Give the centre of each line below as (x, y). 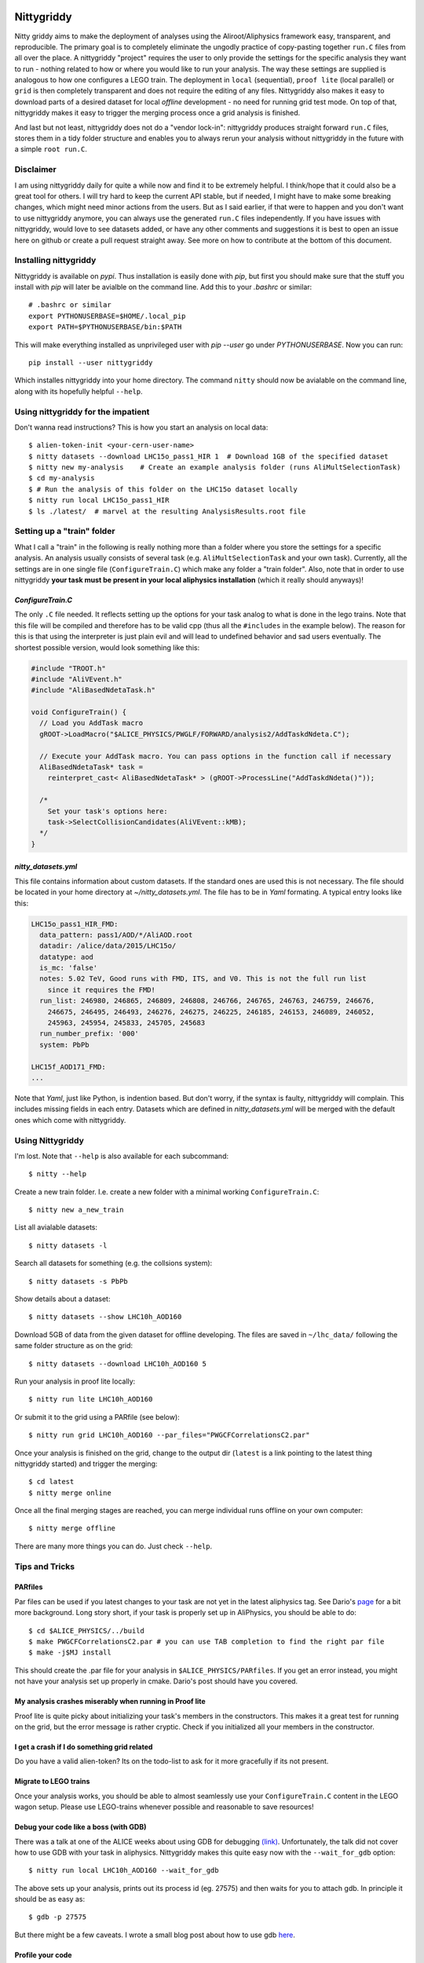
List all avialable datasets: (56, 1227)
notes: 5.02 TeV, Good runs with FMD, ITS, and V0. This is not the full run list (203, 979)
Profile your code (43, 1954)
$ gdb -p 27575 (58, 1917)
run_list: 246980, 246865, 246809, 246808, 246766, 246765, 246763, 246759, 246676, (207, 1001)
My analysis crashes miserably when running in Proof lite (110, 1702)
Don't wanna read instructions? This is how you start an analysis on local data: (141, 427)
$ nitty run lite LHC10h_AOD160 (91, 1399)
